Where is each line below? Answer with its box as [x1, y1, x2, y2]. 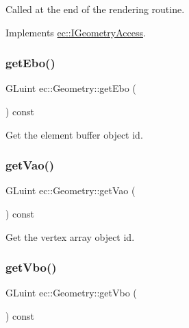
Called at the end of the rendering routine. [5, 2, 185, 16]
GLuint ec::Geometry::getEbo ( [5, 81, 136, 95]
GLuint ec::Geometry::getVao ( [5, 183, 136, 198]
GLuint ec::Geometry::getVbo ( [5, 285, 137, 300]
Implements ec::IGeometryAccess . [5, 25, 146, 39]
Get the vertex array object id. [5, 229, 135, 244]
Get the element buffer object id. [5, 127, 143, 141]
